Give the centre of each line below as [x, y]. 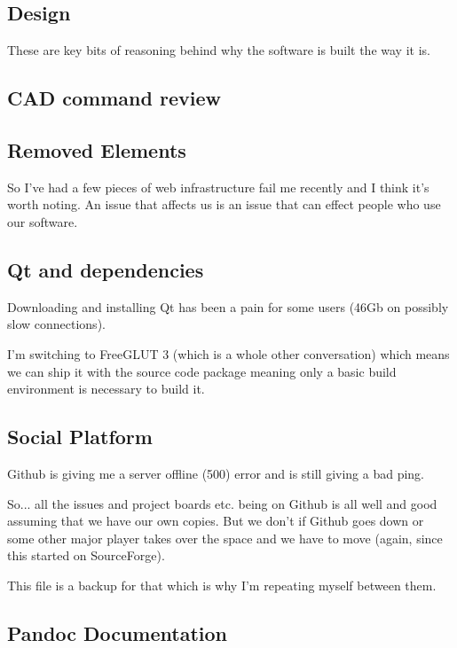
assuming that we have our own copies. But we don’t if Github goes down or [216, 521]
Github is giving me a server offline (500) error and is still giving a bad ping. [216, 473]
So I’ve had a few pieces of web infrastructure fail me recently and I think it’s [218, 187]
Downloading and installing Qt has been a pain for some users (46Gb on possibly [228, 306]
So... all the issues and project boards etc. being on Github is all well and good [222, 503]
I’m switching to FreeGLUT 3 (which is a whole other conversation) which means [228, 353]
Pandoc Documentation [117, 632]
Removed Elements [97, 149]
